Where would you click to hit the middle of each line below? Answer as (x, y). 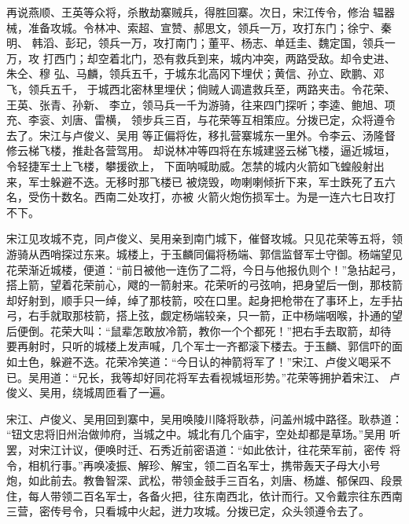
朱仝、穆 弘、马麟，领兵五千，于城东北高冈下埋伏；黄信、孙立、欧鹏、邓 (195, 73)
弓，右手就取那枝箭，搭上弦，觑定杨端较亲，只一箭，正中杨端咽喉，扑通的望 (204, 315)
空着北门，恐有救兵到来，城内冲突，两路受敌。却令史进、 (247, 58)
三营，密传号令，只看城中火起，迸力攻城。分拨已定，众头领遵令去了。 (188, 511)
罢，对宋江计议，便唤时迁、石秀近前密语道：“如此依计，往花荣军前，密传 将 (204, 450)
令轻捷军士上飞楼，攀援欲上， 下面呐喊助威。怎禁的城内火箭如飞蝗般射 (190, 165)
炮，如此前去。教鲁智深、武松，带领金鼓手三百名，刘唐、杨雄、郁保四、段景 (204, 480)
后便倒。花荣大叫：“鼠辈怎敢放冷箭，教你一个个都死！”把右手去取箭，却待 (199, 330)
